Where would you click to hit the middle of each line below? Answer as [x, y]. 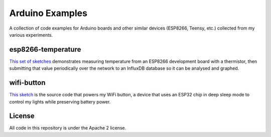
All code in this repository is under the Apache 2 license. [68, 128]
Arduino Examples [48, 13]
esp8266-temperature [45, 49]
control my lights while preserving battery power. [60, 102]
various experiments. [31, 35]
